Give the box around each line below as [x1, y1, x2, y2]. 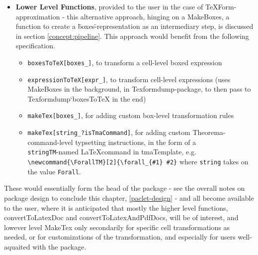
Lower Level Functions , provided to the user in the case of [15, 1, 203, 11]
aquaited [4, 241, 30, 252]
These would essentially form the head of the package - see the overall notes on [4, 183, 245, 193]
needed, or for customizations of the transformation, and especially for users [4, 232, 236, 242]
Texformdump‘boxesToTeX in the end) [27, 93, 146, 104]
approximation [15, 11, 60, 21]
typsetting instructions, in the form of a [75, 136, 196, 147]
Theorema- [192, 127, 226, 137]
